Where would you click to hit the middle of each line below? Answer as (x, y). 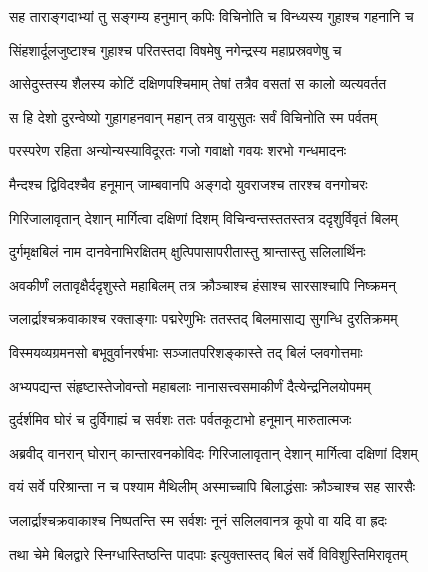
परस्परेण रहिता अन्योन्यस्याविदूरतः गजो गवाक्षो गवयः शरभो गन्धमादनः (178, 150)
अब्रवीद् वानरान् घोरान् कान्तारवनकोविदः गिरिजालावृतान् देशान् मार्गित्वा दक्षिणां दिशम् (213, 452)
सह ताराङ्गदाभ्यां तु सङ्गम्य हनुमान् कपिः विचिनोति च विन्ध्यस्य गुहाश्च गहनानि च (211, 16)
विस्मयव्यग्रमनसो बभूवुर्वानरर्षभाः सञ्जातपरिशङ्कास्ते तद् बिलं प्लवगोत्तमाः (186, 351)
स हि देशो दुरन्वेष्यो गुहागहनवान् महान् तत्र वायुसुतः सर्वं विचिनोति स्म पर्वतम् (193, 116)
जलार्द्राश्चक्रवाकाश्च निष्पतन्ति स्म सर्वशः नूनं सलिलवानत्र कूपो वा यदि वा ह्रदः (198, 519)
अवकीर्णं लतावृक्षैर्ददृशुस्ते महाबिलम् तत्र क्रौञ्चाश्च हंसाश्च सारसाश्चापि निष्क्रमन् (202, 284)
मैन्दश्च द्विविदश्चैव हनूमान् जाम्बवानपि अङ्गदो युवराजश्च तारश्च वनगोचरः (188, 183)
